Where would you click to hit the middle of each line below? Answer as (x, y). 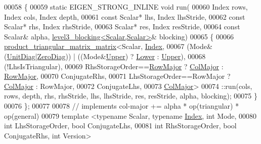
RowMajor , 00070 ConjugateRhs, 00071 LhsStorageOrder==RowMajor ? (117, 76)
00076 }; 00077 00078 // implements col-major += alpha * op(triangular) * (122, 105)
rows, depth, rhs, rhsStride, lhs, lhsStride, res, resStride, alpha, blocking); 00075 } (131, 96)
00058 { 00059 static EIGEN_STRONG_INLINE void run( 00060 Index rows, (126, 7)
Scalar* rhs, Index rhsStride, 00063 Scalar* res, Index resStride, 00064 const (122, 27)
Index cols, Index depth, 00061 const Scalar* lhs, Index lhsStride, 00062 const (125, 16)
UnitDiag (21, 56)
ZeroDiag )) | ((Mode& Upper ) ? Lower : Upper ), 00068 (121, 56)
